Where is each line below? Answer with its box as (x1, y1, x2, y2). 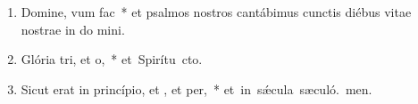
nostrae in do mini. (21, 20, 125, 38)
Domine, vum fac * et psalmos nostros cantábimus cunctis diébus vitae (21, 3, 412, 20)
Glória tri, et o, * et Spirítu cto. (21, 50, 203, 68)
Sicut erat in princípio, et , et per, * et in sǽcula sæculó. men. (21, 79, 372, 98)
